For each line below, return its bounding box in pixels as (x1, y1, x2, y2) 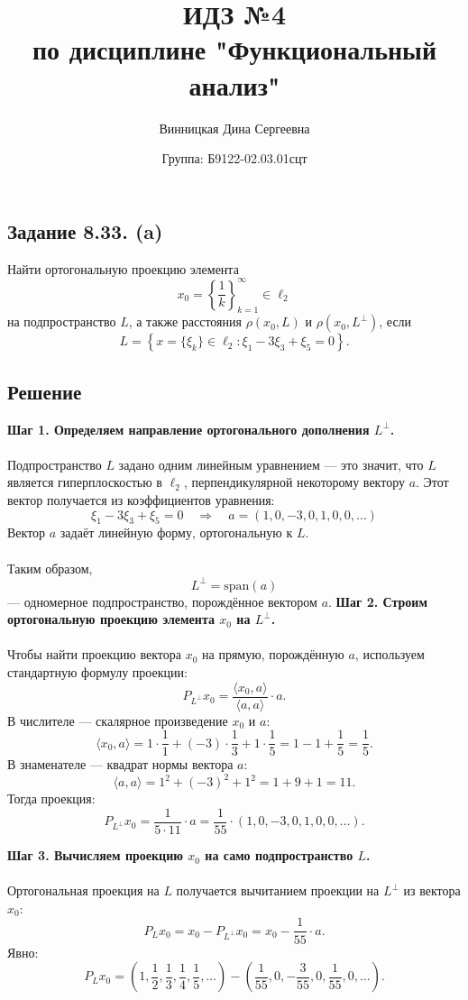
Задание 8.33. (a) (7, 216, 163, 244)
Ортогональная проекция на (7, 881, 160, 900)
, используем (354, 645, 425, 664)
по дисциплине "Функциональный (32, 31, 437, 68)
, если (379, 312, 412, 331)
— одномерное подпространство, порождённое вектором (7, 592, 317, 610)
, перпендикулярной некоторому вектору (183, 472, 405, 491)
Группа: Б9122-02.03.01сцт (161, 149, 307, 168)
